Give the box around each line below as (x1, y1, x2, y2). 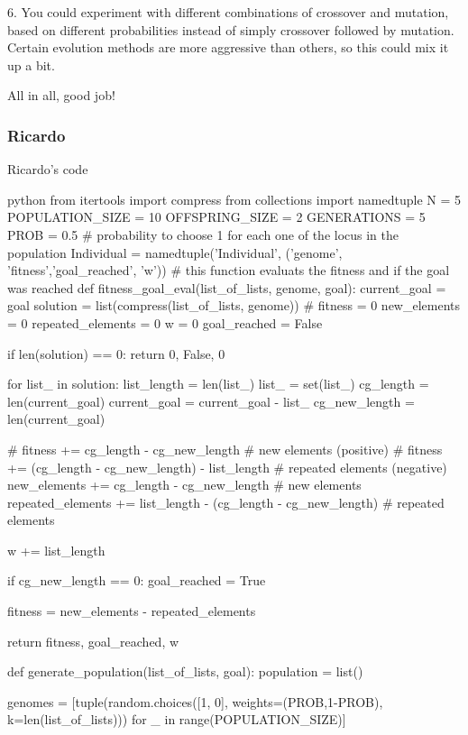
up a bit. (7, 55, 55, 74)
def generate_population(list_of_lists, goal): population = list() (7, 662, 363, 681)
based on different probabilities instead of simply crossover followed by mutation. (7, 20, 454, 39)
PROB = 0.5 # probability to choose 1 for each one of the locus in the (7, 225, 399, 243)
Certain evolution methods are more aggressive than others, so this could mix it (7, 38, 449, 57)
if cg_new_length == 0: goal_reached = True (7, 571, 266, 590)
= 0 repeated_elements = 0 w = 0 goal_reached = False (7, 313, 323, 332)
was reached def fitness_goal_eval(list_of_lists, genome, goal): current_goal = (7, 278, 446, 297)
